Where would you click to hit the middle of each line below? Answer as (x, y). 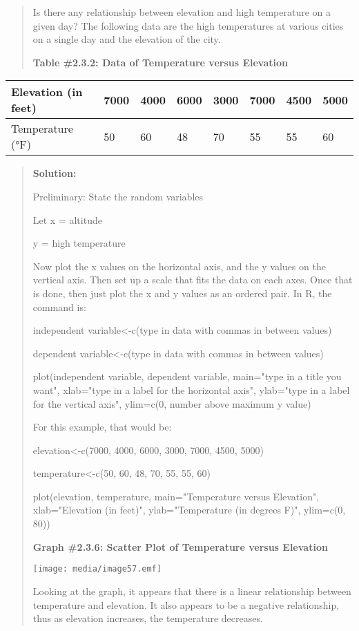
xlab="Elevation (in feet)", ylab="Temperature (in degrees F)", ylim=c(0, (189, 510)
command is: (59, 307)
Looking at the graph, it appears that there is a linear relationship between (192, 591)
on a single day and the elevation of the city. (127, 39)
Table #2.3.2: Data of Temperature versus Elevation (161, 62)
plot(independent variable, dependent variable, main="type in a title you (187, 376)
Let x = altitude (67, 219)
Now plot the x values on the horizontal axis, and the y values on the (179, 266)
